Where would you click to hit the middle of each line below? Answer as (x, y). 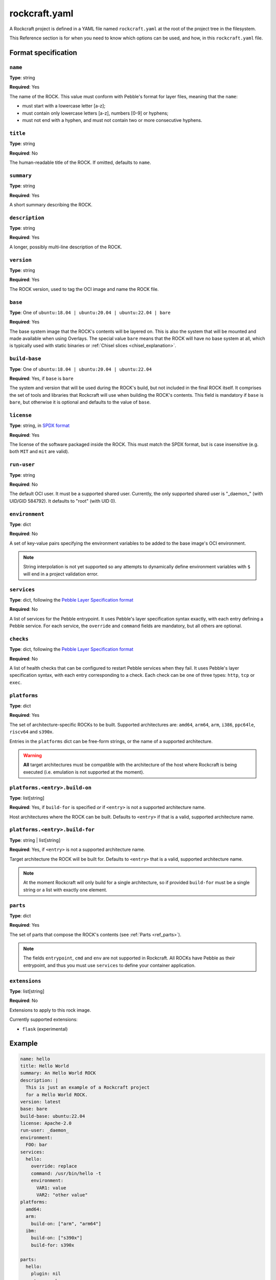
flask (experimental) (45, 1029)
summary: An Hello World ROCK (58, 1073)
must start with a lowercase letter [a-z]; (64, 106)
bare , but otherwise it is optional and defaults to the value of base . (80, 402)
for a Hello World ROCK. (57, 1095)
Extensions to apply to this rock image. (50, 1010)
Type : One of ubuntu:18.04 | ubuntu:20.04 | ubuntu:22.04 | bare (90, 312)
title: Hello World (44, 1066)
